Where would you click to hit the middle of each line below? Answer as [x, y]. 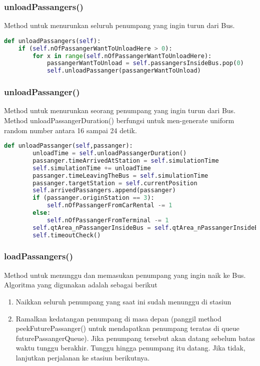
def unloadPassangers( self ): [52, 41]
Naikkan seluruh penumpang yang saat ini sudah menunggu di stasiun [123, 301]
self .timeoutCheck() [67, 235]
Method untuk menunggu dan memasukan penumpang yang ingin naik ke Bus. [125, 275]
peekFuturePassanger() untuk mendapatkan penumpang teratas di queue [127, 328]
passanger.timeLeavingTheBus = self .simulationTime [120, 175]
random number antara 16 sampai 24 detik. [70, 130]
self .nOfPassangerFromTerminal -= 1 [108, 220]
